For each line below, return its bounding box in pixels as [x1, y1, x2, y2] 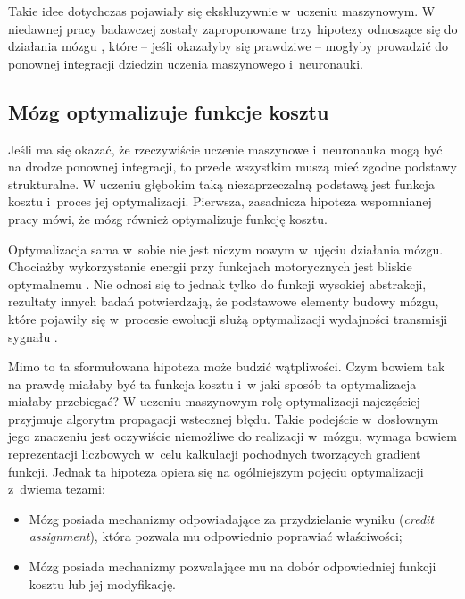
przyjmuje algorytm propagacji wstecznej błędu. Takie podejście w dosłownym [8, 409, 439, 428]
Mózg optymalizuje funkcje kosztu [8, 97, 329, 125]
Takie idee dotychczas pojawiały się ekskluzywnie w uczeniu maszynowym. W [8, 2, 436, 20]
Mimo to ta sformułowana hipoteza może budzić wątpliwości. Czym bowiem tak [8, 357, 445, 376]
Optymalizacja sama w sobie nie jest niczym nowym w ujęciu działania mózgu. [8, 239, 444, 258]
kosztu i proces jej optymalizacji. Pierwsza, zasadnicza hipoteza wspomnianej [8, 192, 432, 211]
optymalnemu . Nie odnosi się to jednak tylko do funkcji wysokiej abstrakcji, [8, 274, 427, 293]
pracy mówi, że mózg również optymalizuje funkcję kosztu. [8, 209, 328, 228]
